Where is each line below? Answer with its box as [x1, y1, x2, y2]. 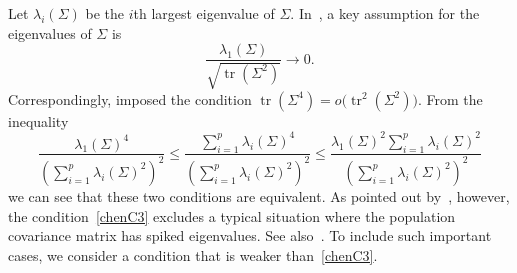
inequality [8, 110, 69, 131]
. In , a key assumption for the [290, 3, 480, 23]
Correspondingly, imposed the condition [8, 88, 252, 109]
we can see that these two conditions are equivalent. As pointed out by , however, [8, 185, 510, 206]
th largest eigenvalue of [133, 3, 275, 23]
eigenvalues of [8, 22, 92, 43]
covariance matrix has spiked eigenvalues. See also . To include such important [8, 225, 492, 246]
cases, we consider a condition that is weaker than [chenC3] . [8, 244, 378, 265]
